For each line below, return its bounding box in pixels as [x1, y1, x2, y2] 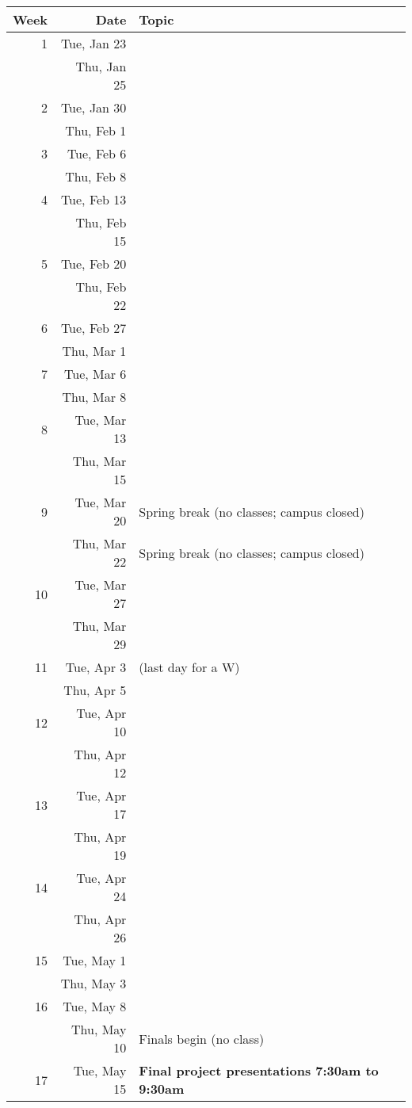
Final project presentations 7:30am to [139, 1061, 379, 1079]
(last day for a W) [139, 658, 240, 676]
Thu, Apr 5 [63, 681, 127, 699]
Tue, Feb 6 [67, 144, 127, 162]
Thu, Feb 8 [65, 167, 127, 185]
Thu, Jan [75, 57, 127, 75]
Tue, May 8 [63, 997, 127, 1015]
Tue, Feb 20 [60, 254, 127, 273]
